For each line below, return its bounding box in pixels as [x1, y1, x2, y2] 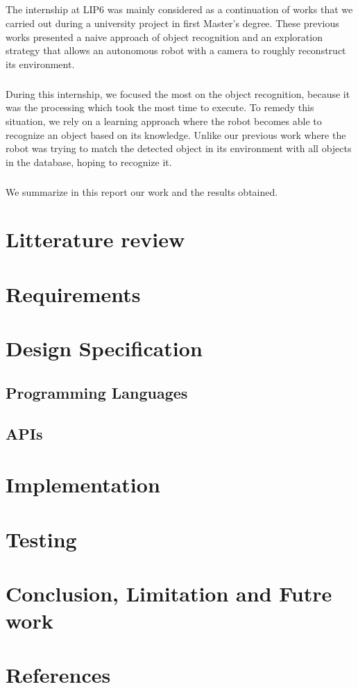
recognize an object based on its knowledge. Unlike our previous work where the [6, 127, 346, 142]
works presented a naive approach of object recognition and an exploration [6, 29, 323, 44]
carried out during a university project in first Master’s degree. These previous [6, 15, 339, 30]
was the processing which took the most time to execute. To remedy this [6, 100, 314, 115]
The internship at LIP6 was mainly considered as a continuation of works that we [6, 2, 353, 17]
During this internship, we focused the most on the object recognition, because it [6, 86, 350, 101]
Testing [6, 524, 77, 553]
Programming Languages [6, 381, 188, 403]
